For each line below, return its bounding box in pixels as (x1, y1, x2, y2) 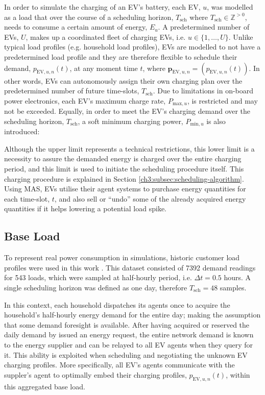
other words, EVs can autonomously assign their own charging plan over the (4, 75, 243, 86)
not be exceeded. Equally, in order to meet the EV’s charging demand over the (4, 106, 251, 116)
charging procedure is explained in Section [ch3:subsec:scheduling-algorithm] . (4, 173, 244, 184)
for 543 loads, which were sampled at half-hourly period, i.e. (4, 272, 192, 283)
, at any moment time (69, 62, 138, 73)
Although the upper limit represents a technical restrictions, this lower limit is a (4, 143, 255, 154)
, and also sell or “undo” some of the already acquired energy (54, 193, 246, 204)
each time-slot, (4, 193, 50, 204)
